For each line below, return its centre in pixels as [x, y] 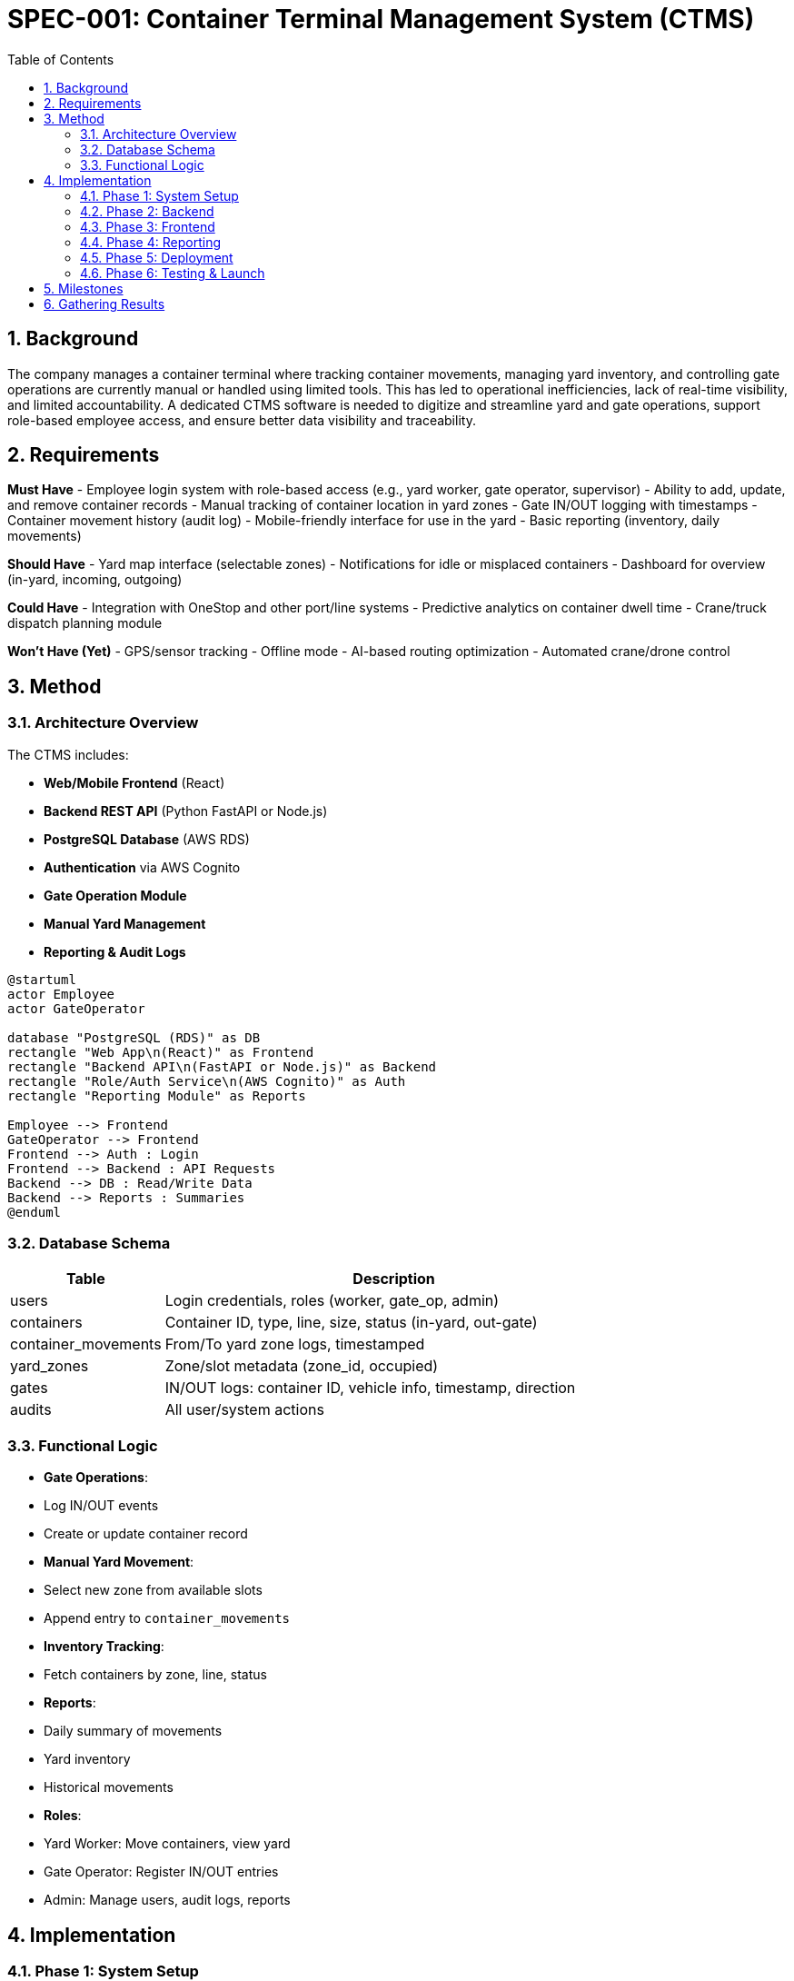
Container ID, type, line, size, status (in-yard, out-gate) [351, 1323]
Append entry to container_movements [167, 1618]
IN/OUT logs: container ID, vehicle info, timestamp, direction [370, 1388]
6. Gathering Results [104, 304]
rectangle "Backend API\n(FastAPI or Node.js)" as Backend [222, 1066]
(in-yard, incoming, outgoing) [95, 580]
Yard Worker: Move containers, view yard [167, 1844]
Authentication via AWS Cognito [142, 867]
